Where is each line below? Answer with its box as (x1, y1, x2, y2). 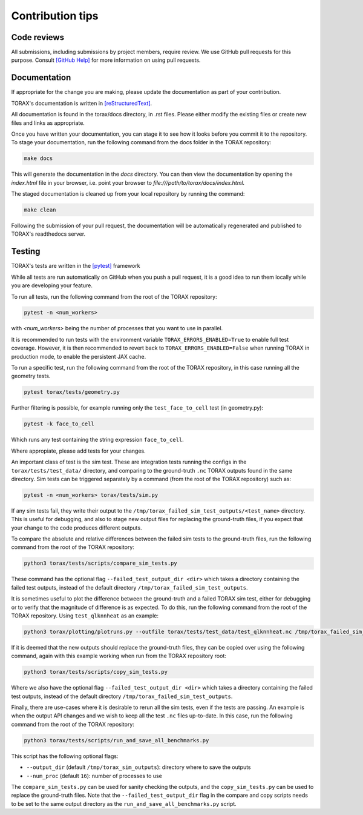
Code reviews (11, 32, 65, 42)
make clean (24, 207, 56, 213)
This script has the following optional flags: (11, 752, 119, 760)
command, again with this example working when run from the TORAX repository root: (11, 652, 226, 660)
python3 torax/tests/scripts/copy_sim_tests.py (24, 668, 168, 676)
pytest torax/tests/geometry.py (24, 388, 120, 396)
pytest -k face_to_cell (24, 421, 95, 427)
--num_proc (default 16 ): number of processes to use (26, 772, 163, 779)
